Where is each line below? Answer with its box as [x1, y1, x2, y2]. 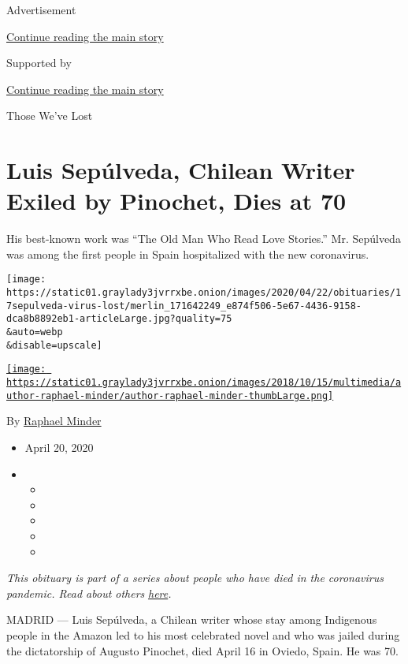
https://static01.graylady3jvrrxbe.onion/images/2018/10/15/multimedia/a [6, 377, 402, 389]
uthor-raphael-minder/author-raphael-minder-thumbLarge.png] [6, 390, 334, 401]
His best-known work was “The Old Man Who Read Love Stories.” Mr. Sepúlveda [6, 230, 401, 247]
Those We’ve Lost [6, 107, 93, 124]
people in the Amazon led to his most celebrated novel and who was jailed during [6, 626, 400, 643]
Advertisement [6, 2, 76, 17]
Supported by [6, 54, 72, 71]
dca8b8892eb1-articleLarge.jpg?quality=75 [6, 313, 232, 325]
